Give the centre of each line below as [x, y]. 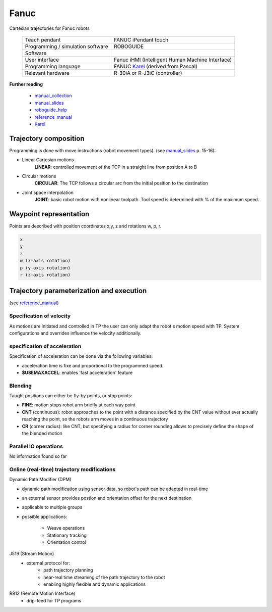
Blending [21, 386]
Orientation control [67, 542]
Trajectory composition [47, 138]
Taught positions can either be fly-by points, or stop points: [71, 396]
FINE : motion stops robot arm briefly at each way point [79, 405]
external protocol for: [48, 563]
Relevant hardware [47, 73]
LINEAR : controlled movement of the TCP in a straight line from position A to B [116, 167]
